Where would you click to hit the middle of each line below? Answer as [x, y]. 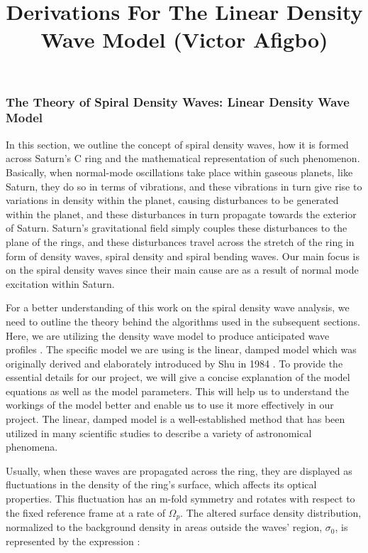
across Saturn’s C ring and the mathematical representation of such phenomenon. [183, 158]
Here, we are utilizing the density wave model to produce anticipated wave [168, 335]
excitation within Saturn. [60, 283]
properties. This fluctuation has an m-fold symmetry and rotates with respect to [180, 499]
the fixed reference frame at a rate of [85, 512]
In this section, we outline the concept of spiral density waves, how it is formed [177, 144]
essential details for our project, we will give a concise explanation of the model [178, 377]
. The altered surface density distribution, [271, 512]
